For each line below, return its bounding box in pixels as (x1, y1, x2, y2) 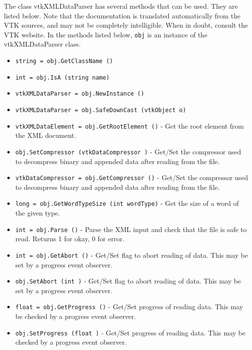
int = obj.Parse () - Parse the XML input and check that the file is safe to (15, 224, 247, 234)
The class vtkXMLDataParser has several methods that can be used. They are (4, 1, 238, 11)
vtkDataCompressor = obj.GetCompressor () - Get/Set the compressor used (15, 172, 248, 183)
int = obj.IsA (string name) (15, 74, 110, 81)
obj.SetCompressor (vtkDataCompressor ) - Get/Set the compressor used (15, 146, 241, 156)
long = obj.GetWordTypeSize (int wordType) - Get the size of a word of (15, 198, 239, 208)
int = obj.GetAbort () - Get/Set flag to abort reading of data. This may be (15, 250, 248, 260)
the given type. (15, 208, 60, 218)
